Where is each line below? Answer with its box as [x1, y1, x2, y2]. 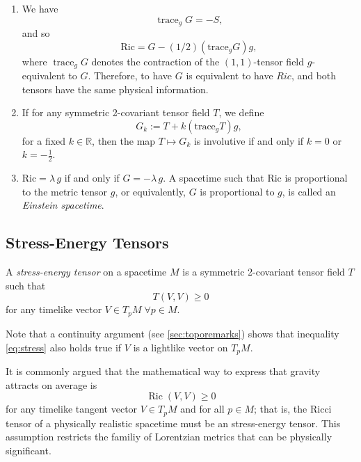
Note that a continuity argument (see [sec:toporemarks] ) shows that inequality [6, 326, 339, 340]
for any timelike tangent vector [6, 401, 138, 416]
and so [22, 26, 50, 40]
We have [22, 1, 58, 15]
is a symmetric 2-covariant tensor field [182, 264, 345, 279]
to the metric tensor [22, 184, 108, 198]
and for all [180, 401, 225, 416]
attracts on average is [6, 377, 97, 392]
